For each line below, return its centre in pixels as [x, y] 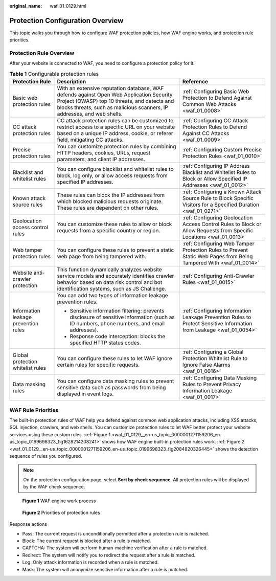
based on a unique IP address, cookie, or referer [115, 133]
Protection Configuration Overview [66, 20]
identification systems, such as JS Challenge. [112, 289]
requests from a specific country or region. [109, 231]
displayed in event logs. [85, 394]
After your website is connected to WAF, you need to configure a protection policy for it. [102, 63]
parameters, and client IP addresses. [101, 160]
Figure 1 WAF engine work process [59, 501]
